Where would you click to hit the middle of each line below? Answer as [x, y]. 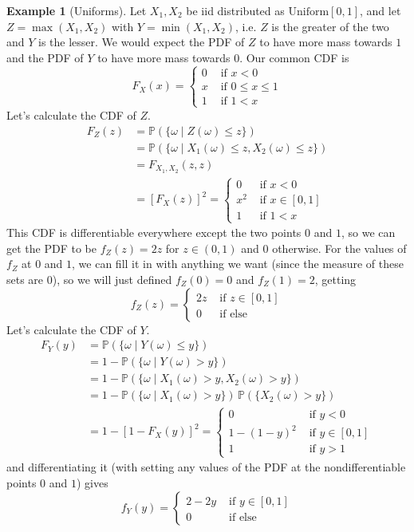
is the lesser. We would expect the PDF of [142, 42]
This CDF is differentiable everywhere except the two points [154, 233]
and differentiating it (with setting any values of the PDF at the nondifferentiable [206, 467]
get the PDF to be [51, 248]
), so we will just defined [112, 280]
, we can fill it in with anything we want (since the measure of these [238, 264]
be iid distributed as [235, 10]
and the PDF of [45, 57]
